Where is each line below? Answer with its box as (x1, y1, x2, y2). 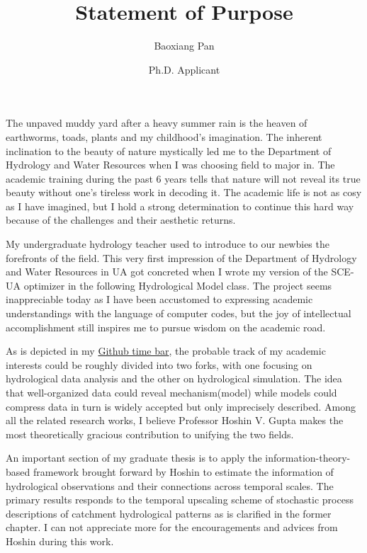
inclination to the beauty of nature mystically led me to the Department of (6, 143, 332, 158)
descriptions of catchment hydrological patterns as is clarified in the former (6, 506, 332, 520)
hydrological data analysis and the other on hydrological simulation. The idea (6, 371, 342, 386)
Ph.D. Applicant (148, 62, 220, 76)
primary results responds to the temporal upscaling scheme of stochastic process (6, 492, 354, 507)
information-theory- (265, 450, 351, 465)
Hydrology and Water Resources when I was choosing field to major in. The (6, 157, 335, 172)
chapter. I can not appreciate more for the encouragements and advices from (6, 520, 338, 535)
